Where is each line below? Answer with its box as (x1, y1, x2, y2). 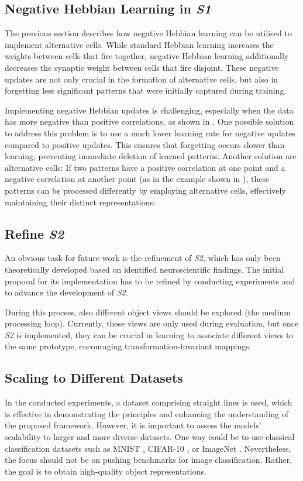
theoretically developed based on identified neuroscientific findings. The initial (5, 263, 284, 275)
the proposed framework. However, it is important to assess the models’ (5, 419, 261, 431)
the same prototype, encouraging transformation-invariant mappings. (5, 340, 252, 352)
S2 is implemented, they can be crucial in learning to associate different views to (5, 328, 294, 341)
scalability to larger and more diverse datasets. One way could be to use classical (5, 431, 295, 443)
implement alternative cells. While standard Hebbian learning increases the (5, 38, 274, 50)
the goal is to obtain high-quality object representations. (5, 465, 206, 477)
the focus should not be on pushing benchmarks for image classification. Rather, (5, 453, 292, 466)
